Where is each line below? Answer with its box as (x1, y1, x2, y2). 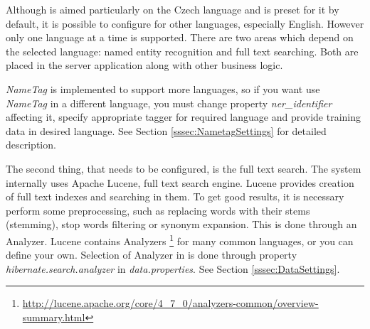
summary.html (22, 309, 85, 324)
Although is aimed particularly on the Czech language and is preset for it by (6, 2, 339, 16)
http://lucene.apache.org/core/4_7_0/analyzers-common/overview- (22, 296, 319, 311)
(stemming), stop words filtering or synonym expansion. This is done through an (6, 217, 357, 232)
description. (6, 137, 56, 152)
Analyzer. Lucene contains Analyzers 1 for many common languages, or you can (6, 231, 354, 248)
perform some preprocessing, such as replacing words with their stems (6, 203, 310, 217)
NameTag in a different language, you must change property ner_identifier (6, 95, 332, 110)
